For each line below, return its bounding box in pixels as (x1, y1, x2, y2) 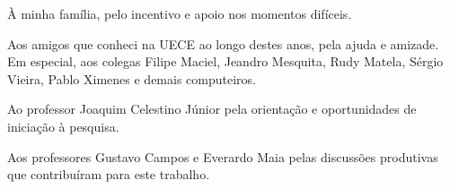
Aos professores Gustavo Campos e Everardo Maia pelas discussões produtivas (7, 147, 438, 166)
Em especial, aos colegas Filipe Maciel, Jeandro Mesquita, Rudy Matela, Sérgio (7, 52, 444, 71)
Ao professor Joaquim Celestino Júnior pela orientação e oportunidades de (7, 99, 417, 118)
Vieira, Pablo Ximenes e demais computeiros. (7, 69, 256, 88)
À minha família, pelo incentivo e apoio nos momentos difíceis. (7, 4, 352, 22)
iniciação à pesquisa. (7, 116, 119, 135)
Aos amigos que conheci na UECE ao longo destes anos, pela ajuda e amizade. (7, 34, 439, 53)
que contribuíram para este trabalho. (7, 165, 210, 184)
